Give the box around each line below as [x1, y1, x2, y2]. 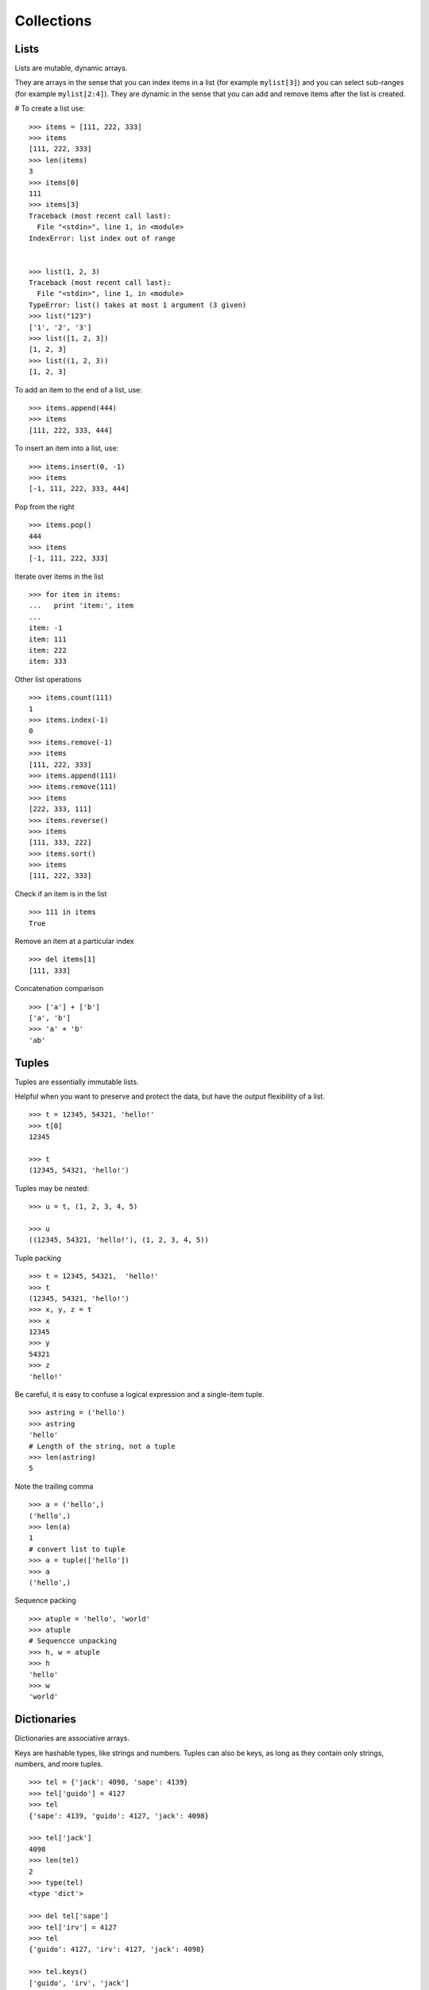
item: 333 [29, 657, 67, 666]
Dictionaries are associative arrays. [14, 1734, 130, 1743]
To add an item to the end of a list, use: [14, 384, 143, 394]
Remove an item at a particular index [14, 936, 134, 946]
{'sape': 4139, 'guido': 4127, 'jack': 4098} [29, 1811, 210, 1820]
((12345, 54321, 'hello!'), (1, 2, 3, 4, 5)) [29, 1235, 210, 1245]
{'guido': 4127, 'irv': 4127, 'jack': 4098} [29, 1945, 206, 1954]
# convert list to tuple [29, 1544, 126, 1554]
